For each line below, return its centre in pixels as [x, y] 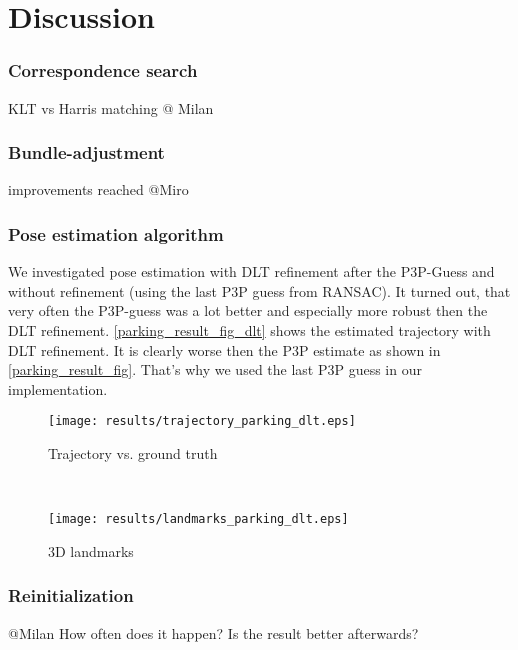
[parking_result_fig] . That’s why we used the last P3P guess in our [215, 369]
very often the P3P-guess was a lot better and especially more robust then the [248, 310]
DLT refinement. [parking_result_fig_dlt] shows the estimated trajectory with [249, 330]
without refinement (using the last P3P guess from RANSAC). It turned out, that [259, 290]
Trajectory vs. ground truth [133, 453]
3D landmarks [91, 550]
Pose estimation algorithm [116, 233]
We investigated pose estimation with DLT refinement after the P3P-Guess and [251, 271]
